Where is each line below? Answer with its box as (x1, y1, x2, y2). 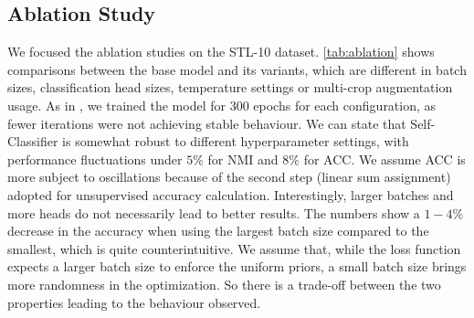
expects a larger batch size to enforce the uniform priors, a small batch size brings (7, 257, 467, 276)
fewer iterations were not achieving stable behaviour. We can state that (7, 113, 406, 132)
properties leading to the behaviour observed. (7, 292, 261, 312)
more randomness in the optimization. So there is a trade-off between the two (7, 274, 441, 293)
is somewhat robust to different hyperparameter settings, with (62, 132, 409, 151)
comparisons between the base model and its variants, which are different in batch (7, 59, 467, 79)
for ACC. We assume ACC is (303, 149, 466, 168)
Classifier (7, 132, 58, 151)
